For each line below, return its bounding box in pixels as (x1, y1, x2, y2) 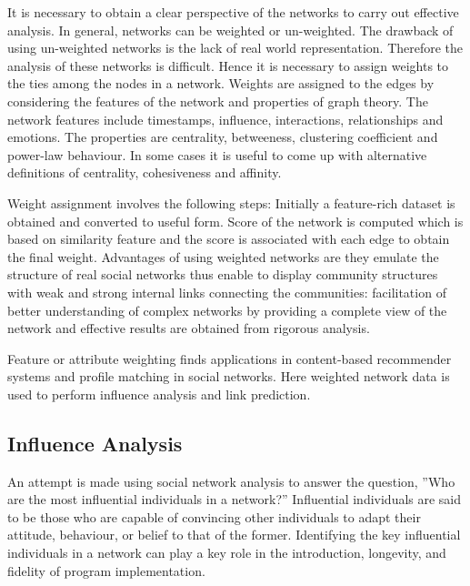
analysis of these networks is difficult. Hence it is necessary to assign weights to (7, 56, 449, 75)
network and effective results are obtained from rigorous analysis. (7, 318, 370, 338)
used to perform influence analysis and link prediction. (7, 384, 311, 403)
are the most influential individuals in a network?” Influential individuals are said (7, 490, 462, 509)
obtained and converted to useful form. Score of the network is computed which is (7, 211, 464, 230)
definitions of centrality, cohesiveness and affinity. (7, 163, 282, 182)
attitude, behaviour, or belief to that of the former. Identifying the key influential (7, 525, 461, 544)
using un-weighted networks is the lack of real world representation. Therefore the (7, 38, 464, 57)
